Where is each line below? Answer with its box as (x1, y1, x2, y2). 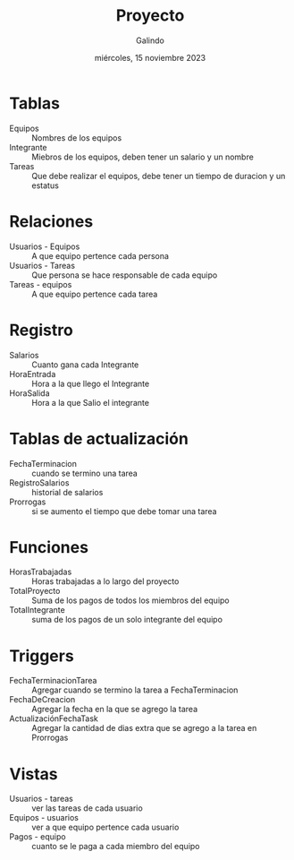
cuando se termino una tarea (31, 468, 139, 478)
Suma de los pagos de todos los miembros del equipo (31, 595, 230, 606)
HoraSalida (9, 387, 50, 399)
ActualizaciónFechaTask (9, 713, 98, 724)
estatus (31, 180, 60, 191)
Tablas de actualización (9, 428, 189, 449)
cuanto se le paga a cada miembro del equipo (31, 841, 200, 852)
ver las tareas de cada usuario (31, 803, 143, 813)
